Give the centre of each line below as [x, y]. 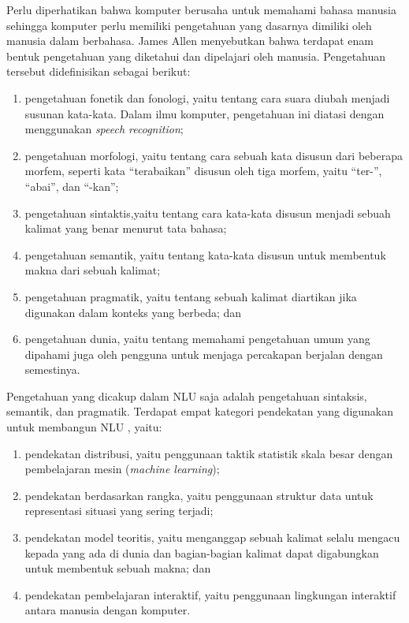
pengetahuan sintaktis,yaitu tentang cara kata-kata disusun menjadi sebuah [208, 213]
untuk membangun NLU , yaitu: [84, 427]
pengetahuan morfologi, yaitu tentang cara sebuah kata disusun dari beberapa [214, 155]
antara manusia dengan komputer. [108, 610]
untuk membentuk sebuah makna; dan [118, 568]
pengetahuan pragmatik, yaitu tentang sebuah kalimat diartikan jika [191, 296]
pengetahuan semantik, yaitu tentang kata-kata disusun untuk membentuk [205, 254]
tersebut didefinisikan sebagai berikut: [99, 71]
